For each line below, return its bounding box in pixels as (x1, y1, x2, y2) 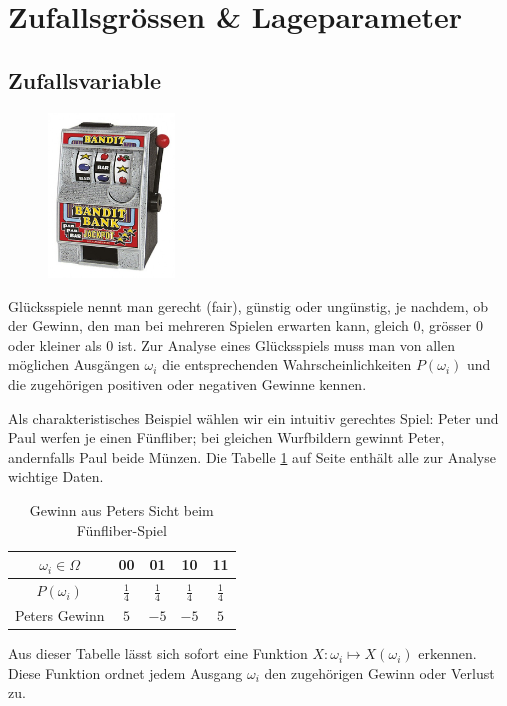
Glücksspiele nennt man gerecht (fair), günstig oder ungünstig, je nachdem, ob (8, 295, 489, 316)
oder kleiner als (8, 334, 102, 355)
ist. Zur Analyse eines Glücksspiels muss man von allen (117, 334, 455, 355)
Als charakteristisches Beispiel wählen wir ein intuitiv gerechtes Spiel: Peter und (8, 407, 499, 428)
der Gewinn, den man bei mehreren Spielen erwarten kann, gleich (8, 315, 409, 336)
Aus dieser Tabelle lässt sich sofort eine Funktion (8, 643, 308, 664)
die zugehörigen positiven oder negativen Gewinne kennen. (8, 374, 367, 395)
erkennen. (418, 643, 477, 664)
